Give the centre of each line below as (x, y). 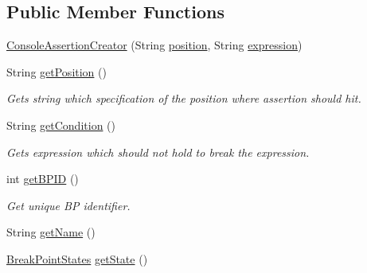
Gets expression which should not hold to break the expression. (158, 152)
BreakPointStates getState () (77, 258)
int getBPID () (43, 179)
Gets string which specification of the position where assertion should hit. (184, 98)
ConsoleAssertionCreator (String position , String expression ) (154, 45)
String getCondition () (61, 125)
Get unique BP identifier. (68, 205)
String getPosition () (57, 71)
